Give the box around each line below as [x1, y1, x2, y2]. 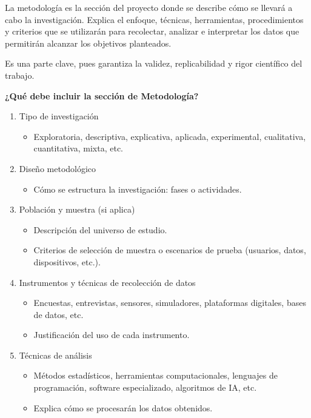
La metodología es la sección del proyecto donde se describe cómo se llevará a [5, 1, 293, 13]
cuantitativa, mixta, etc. [33, 142, 123, 154]
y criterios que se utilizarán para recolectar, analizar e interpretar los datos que [5, 25, 299, 38]
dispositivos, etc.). [33, 255, 101, 268]
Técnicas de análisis [19, 348, 92, 361]
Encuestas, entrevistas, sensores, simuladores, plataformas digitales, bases [33, 296, 306, 309]
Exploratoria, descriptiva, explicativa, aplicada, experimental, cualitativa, [33, 130, 306, 142]
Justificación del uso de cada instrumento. [33, 328, 190, 341]
